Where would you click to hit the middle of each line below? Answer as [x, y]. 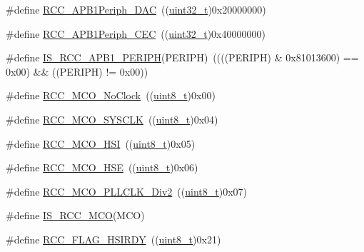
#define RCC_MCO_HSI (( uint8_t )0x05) [101, 143]
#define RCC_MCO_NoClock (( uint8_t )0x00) [111, 95]
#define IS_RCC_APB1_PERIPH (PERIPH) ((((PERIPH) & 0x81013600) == [182, 57]
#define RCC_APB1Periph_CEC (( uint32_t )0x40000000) [136, 33]
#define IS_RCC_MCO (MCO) [75, 215]
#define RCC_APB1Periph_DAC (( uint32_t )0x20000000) [136, 9]
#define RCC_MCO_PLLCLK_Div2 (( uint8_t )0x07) [127, 191]
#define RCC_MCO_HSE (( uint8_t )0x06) [102, 167]
